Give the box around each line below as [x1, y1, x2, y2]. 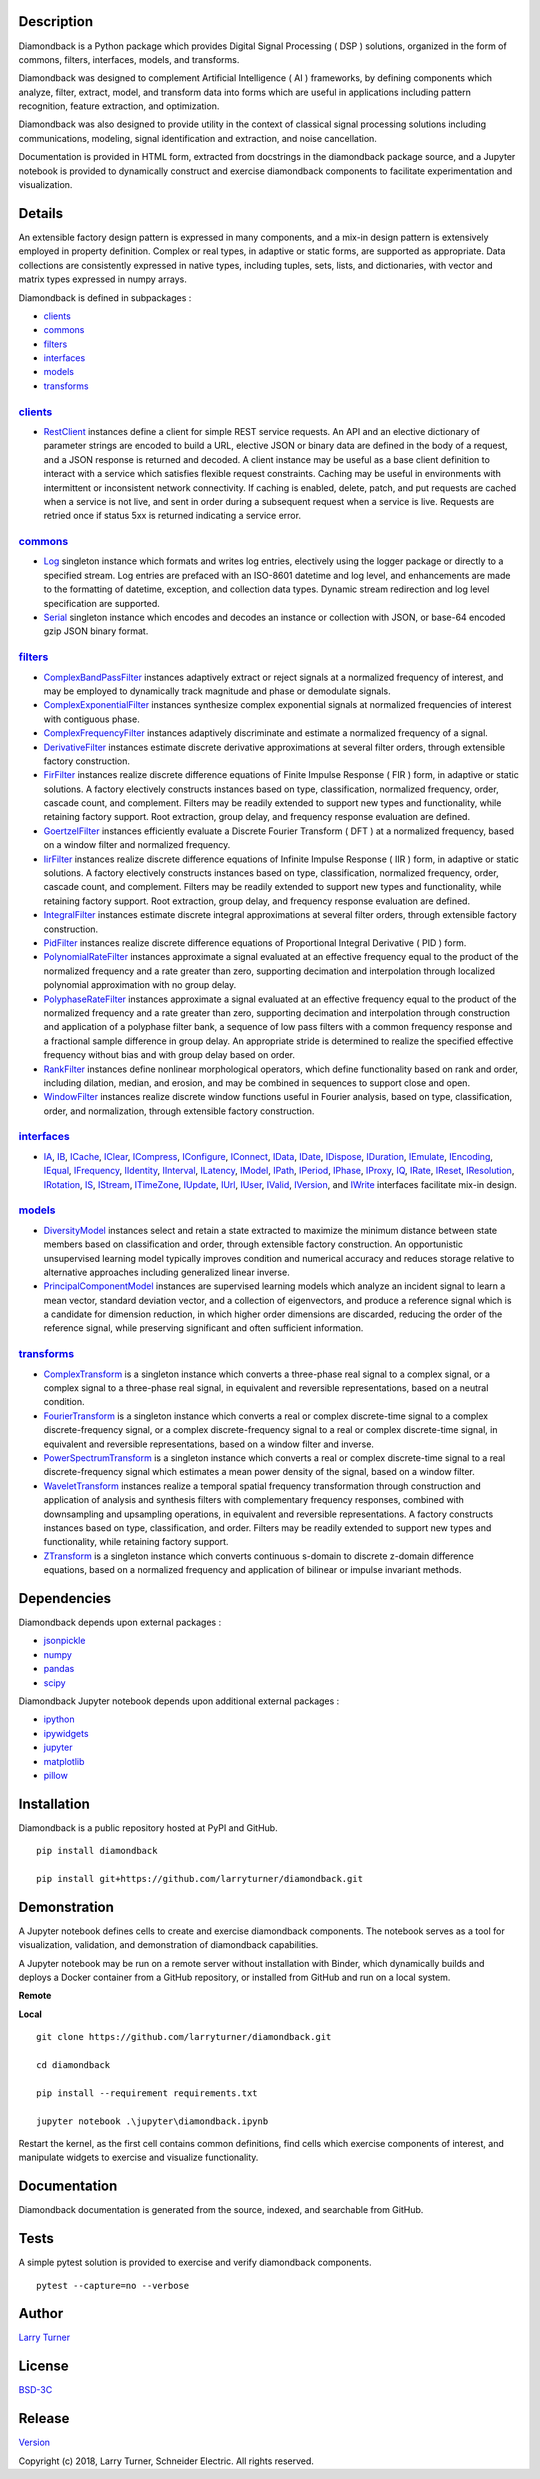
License [18, 2358, 69, 2375]
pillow [43, 1769, 69, 1781]
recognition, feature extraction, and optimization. [18, 100, 220, 112]
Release [18, 2410, 70, 2427]
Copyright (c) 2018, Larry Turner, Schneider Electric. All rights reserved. [18, 2455, 315, 2467]
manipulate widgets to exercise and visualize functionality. [18, 2151, 259, 2164]
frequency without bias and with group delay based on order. [43, 1049, 295, 1061]
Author [18, 2305, 64, 2322]
